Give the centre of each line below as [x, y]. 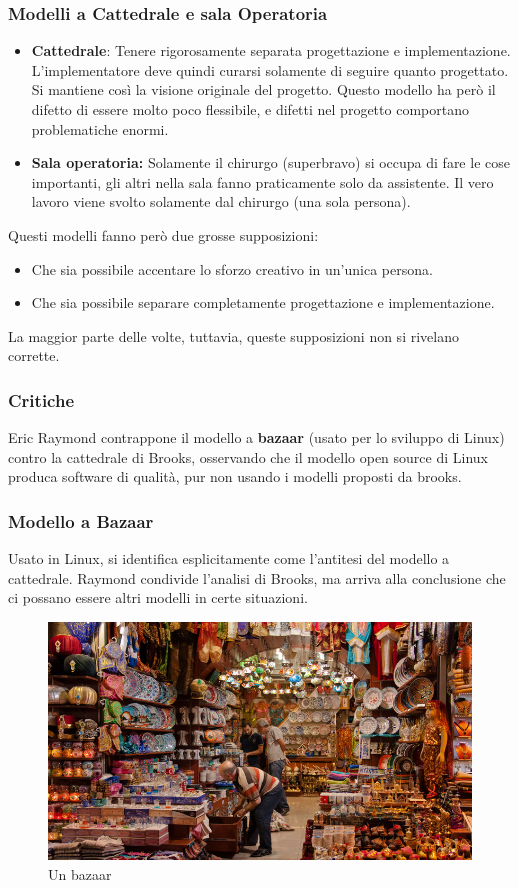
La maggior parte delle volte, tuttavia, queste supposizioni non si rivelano [233, 335]
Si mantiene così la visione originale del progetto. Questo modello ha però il [263, 89]
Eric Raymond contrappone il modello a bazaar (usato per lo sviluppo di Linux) [256, 437]
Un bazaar [80, 874]
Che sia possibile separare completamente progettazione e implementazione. [263, 302]
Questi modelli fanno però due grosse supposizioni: [163, 234]
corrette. [34, 355]
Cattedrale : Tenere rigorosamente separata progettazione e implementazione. [271, 50]
